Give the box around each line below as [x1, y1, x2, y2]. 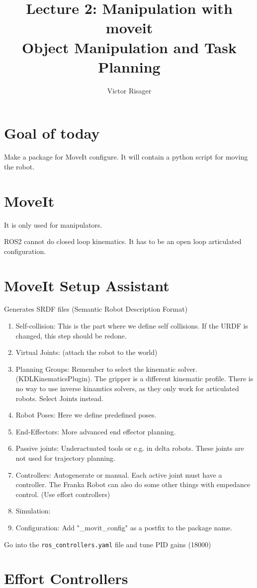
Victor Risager [107, 85, 152, 95]
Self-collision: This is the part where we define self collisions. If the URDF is [15, 321, 248, 331]
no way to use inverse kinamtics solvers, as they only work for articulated [15, 383, 239, 393]
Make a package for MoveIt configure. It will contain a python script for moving [4, 152, 248, 162]
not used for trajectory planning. [15, 452, 115, 463]
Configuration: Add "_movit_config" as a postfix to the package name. [15, 522, 233, 532]
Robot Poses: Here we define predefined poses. [15, 410, 157, 420]
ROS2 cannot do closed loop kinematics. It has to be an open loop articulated [4, 236, 242, 247]
